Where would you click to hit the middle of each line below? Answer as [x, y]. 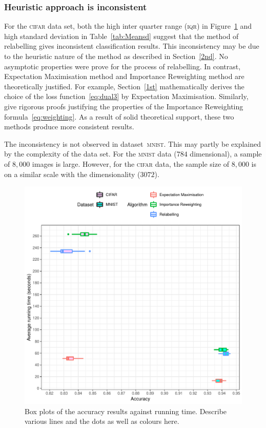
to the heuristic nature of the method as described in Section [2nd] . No [116, 56]
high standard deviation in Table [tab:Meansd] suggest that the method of [121, 36]
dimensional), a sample [226, 154]
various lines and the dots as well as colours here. [102, 421]
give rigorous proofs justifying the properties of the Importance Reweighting [124, 106]
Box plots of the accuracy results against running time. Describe [126, 411]
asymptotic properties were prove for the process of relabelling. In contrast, [122, 66]
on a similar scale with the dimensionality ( [72, 174]
